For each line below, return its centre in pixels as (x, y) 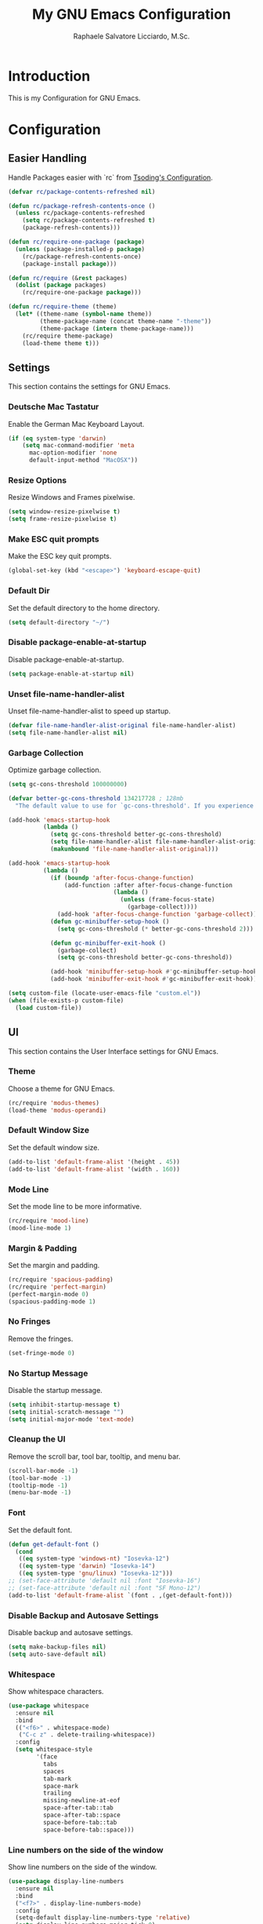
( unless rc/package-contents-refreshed (80, 213)
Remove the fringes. (41, 1339)
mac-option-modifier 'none (73, 453)
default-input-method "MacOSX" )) (83, 461)
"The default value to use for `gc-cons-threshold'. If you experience (135, 806)
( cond (24, 1551)
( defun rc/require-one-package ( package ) (77, 242)
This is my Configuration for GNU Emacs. (74, 98)
